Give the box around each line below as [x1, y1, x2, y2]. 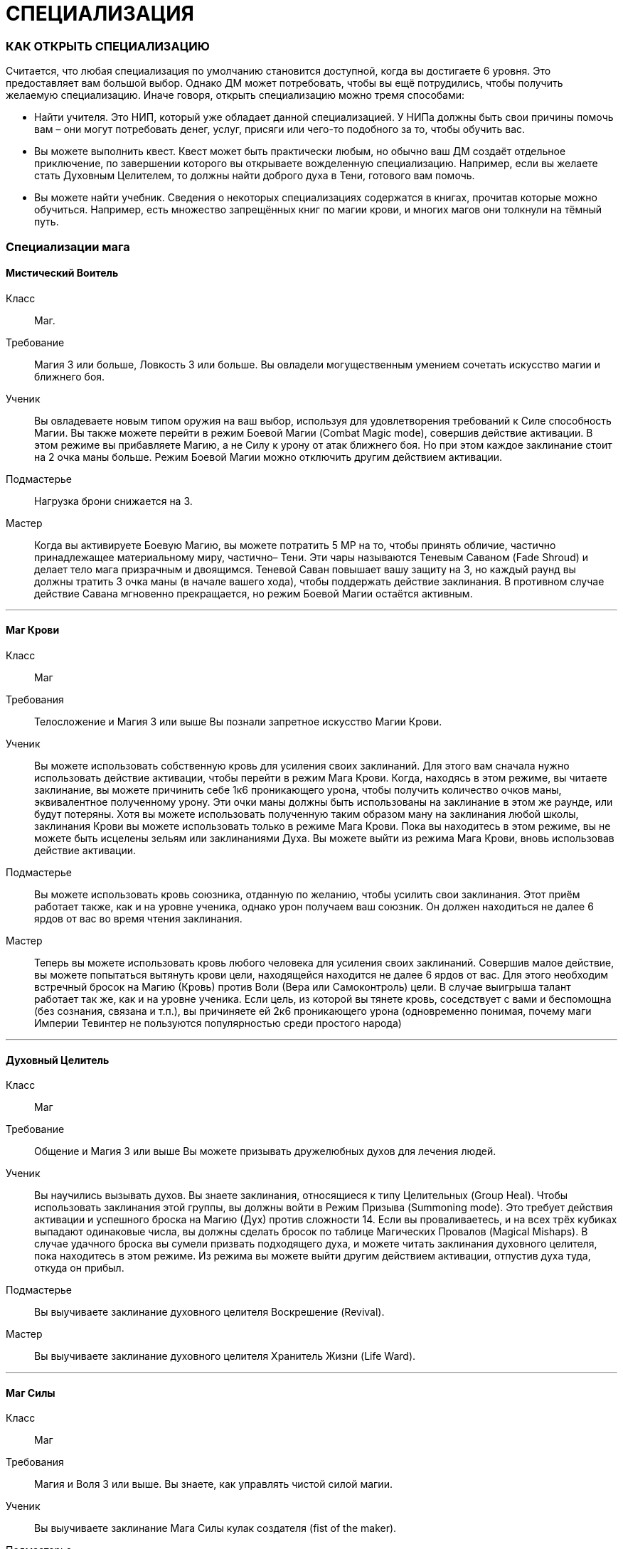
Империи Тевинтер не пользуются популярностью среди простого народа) [34, 1016, 402, 1029]
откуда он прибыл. [34, 1262, 124, 1274]
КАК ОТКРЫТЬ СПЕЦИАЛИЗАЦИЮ [6, 38, 210, 53]
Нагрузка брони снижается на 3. [34, 494, 193, 507]
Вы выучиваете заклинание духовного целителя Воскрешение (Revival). [34, 1306, 385, 1319]
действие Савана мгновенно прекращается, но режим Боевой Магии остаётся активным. [34, 587, 473, 600]
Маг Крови [6, 624, 60, 637]
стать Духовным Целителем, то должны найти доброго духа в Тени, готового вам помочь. [34, 169, 475, 182]
